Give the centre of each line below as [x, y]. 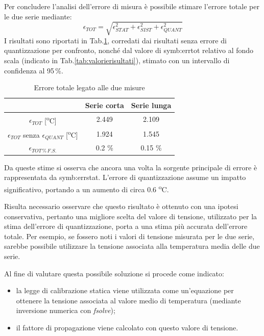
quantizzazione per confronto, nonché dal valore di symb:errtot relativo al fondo [129, 50]
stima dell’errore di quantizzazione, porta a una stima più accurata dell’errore [126, 226]
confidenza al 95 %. [34, 70]
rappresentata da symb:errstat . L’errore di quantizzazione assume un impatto [125, 177]
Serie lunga [151, 105]
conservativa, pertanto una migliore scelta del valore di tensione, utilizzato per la [131, 216]
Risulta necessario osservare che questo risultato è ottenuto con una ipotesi [121, 206]
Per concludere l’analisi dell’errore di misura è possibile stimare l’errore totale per [132, 6]
